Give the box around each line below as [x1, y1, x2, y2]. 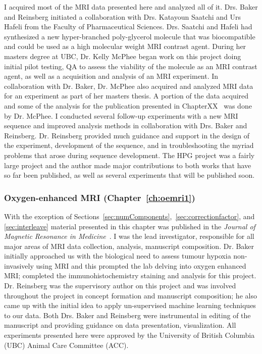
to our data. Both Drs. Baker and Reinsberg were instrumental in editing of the [4, 310, 251, 320]
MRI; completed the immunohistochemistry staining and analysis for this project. [4, 270, 256, 281]
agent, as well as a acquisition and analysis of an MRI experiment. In [4, 71, 219, 81]
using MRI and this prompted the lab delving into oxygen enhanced [36, 260, 246, 271]
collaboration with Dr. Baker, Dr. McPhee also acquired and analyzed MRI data [4, 80, 253, 91]
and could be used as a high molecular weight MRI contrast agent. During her [4, 41, 246, 52]
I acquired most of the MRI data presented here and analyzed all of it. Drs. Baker [4, 2, 258, 12]
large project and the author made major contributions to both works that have [4, 160, 251, 170]
